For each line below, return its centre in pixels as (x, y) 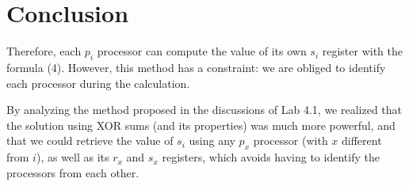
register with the (363, 51)
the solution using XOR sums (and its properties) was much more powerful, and (201, 125)
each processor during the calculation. (98, 83)
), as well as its (73, 157)
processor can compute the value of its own (202, 51)
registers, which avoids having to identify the (271, 157)
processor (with (291, 140)
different (362, 140)
